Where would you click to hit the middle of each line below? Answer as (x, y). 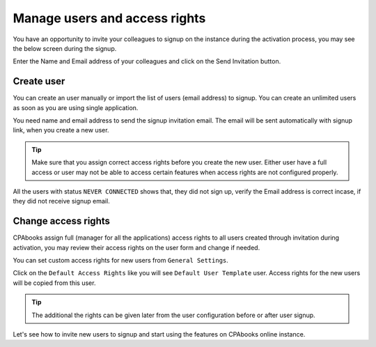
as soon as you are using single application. (76, 107)
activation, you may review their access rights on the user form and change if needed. (136, 247)
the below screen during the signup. (65, 48)
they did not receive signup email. (62, 201)
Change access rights (62, 221)
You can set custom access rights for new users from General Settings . (121, 261)
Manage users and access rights (109, 18)
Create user (39, 81)
